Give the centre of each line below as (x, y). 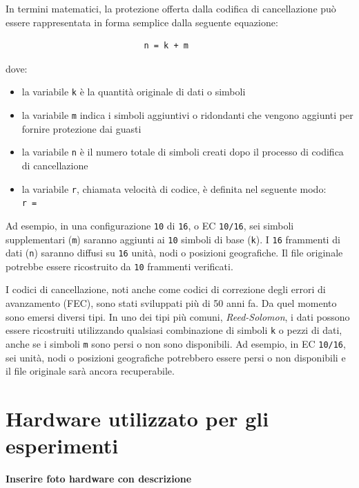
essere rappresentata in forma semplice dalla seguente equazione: (142, 22)
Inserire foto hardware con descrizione (99, 479)
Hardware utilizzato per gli (137, 418)
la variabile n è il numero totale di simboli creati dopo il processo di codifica (183, 152)
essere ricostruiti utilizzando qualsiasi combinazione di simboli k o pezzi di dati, (174, 330)
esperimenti (62, 445)
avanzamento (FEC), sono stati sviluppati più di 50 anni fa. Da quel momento (171, 303)
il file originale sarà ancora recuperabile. (90, 371)
